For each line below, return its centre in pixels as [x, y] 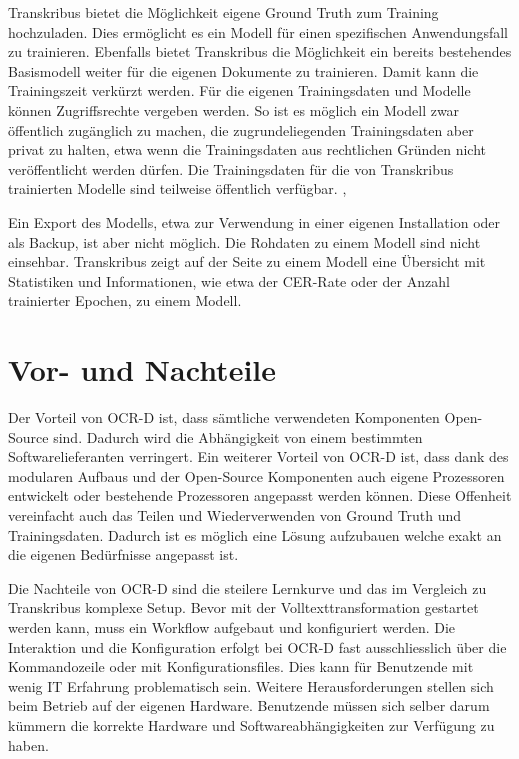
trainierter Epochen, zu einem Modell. [125, 300]
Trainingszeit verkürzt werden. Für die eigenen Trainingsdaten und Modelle [239, 90]
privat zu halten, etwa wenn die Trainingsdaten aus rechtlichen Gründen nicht [247, 149]
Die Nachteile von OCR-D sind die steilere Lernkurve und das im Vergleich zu [247, 587]
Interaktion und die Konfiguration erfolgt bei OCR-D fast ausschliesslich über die [257, 646]
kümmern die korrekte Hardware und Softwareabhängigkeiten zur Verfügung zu [251, 724]
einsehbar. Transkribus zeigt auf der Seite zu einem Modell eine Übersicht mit [247, 261]
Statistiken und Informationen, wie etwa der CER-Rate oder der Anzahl [229, 280]
